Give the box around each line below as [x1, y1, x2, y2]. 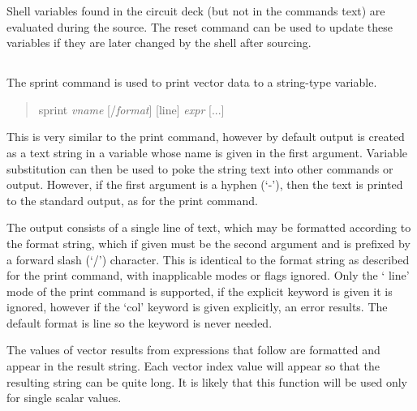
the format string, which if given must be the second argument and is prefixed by [6, 234, 411, 251]
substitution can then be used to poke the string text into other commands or [6, 160, 393, 177]
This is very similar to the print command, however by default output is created [6, 128, 405, 145]
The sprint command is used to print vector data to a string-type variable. [6, 74, 377, 91]
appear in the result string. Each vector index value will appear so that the [6, 357, 380, 375]
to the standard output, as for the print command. [6, 191, 258, 208]
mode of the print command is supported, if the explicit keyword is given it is [6, 282, 393, 299]
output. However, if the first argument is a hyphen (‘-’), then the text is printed [6, 176, 403, 193]
